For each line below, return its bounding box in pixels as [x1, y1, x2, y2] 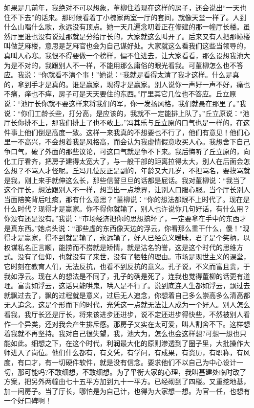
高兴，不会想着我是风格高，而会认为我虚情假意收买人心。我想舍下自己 [24, 136, 250, 147]
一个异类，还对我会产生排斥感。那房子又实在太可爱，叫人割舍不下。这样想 [10, 318, 250, 329]
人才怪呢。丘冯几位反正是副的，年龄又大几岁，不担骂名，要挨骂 [38, 165, 243, 176]
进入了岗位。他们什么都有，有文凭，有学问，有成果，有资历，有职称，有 [10, 347, 243, 358]
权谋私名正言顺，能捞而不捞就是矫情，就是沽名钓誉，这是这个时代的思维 [4, 242, 236, 252]
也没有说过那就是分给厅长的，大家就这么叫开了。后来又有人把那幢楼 [31, 31, 250, 41]
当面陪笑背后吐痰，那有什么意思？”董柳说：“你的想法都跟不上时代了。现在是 [4, 194, 250, 204]
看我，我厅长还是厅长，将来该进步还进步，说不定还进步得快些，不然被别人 [4, 309, 243, 319]
